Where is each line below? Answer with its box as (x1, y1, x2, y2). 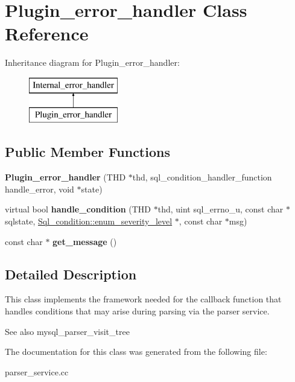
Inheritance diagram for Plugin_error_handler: (5, 56, 180, 69)
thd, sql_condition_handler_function (132, 171, 272, 183)
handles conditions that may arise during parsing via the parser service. (5, 305, 270, 317)
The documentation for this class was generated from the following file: (5, 345, 267, 358)
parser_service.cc (5, 365, 69, 378)
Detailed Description (5, 264, 137, 283)
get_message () (52, 235, 117, 247)
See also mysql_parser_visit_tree (5, 325, 130, 337)
